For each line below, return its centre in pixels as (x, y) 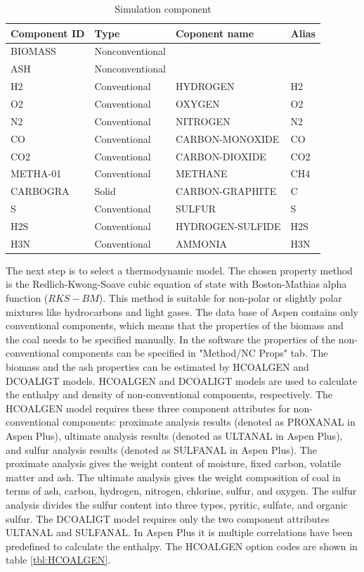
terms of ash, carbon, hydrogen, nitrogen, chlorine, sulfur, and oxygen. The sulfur (181, 491)
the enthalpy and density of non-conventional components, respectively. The (169, 394)
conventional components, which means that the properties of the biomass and (175, 325)
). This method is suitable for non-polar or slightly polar (220, 298)
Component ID (48, 33)
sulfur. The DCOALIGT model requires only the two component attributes (168, 518)
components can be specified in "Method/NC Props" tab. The (195, 353)
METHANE (201, 173)
